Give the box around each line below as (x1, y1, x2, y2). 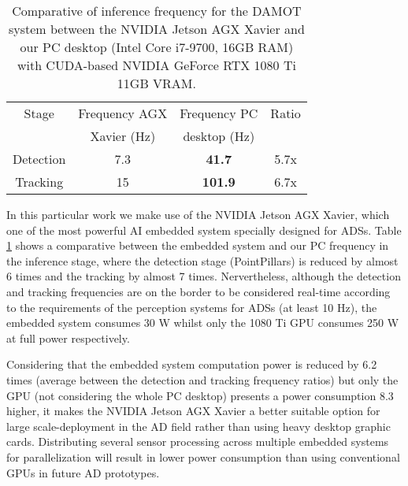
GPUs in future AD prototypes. (6, 464, 160, 480)
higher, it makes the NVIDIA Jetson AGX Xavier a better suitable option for (6, 403, 380, 419)
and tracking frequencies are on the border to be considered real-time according (6, 283, 391, 299)
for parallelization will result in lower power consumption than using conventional (6, 448, 400, 465)
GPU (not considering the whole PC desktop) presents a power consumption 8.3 (6, 387, 394, 403)
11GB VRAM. (117, 74, 196, 92)
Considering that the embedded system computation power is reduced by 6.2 (6, 356, 377, 373)
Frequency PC (180, 104, 258, 122)
